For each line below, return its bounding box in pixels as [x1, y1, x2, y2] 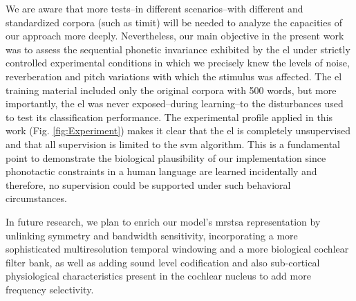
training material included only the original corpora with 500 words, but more [6, 82, 337, 97]
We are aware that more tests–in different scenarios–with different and [6, 1, 303, 15]
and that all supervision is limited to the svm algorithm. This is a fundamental [6, 136, 340, 151]
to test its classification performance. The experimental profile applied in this [6, 109, 333, 124]
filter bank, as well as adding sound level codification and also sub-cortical [6, 255, 320, 269]
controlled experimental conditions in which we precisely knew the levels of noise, [6, 55, 350, 70]
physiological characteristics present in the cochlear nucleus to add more [6, 268, 311, 283]
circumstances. [6, 191, 67, 206]
